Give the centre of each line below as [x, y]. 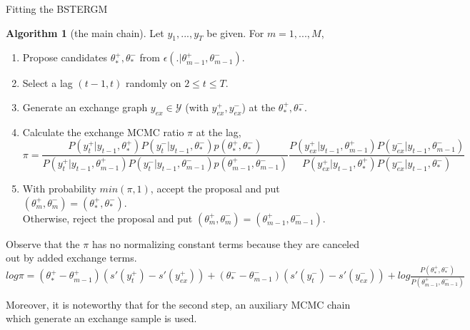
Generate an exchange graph [85, 107]
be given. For [235, 32]
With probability [59, 189]
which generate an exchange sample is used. [101, 318]
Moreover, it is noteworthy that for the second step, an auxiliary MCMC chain [178, 304]
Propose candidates [65, 57]
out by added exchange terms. [71, 258]
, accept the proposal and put [215, 189]
